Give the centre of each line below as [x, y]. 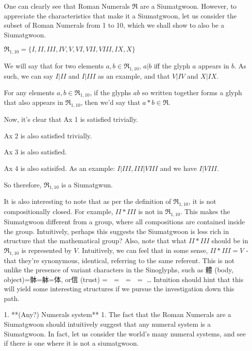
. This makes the [205, 211]
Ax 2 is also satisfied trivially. [48, 135]
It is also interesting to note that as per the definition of [88, 201]
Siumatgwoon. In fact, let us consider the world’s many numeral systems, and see [125, 333]
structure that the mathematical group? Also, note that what [95, 241]
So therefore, [23, 184]
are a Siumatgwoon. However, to [188, 6]
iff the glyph [172, 66]
